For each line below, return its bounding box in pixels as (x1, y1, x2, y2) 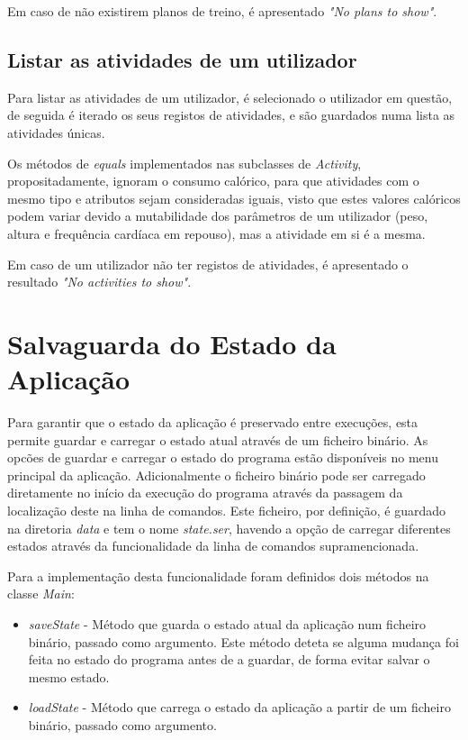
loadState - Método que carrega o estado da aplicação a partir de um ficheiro (28, 698, 451, 717)
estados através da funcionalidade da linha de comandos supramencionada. (7, 536, 419, 555)
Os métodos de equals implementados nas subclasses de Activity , (7, 153, 362, 172)
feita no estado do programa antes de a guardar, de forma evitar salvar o (28, 650, 430, 669)
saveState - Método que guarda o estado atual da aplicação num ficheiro (28, 614, 427, 633)
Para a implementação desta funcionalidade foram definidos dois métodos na (7, 566, 429, 585)
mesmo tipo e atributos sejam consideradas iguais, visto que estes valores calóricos (7, 188, 461, 207)
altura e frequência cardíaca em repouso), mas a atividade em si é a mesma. (7, 224, 426, 242)
